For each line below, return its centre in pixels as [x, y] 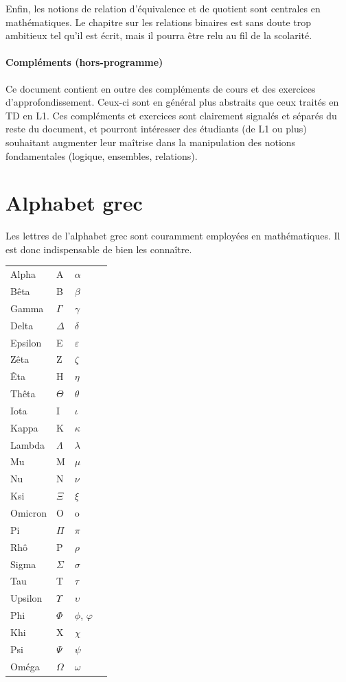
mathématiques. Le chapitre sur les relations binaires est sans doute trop [159, 22]
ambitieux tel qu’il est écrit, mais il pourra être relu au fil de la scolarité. [159, 35]
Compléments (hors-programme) [84, 62]
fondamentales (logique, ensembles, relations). [102, 155]
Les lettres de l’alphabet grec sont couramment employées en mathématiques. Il [173, 236]
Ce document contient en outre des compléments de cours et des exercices [161, 88]
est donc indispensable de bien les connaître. [99, 249]
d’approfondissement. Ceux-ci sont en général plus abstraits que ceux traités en [172, 102]
